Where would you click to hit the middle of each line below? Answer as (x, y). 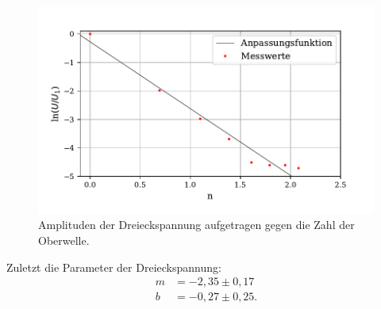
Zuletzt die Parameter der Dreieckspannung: (114, 267)
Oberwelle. (64, 240)
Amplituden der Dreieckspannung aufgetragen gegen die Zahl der (196, 225)
